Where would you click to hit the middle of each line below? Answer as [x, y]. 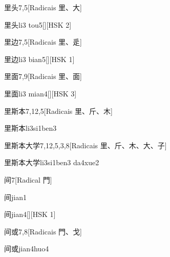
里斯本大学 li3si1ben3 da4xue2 [52, 162]
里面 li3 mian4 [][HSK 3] [40, 93]
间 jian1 [15, 197]
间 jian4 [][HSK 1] [30, 214]
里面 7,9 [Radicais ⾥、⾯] [43, 76]
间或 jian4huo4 [27, 249]
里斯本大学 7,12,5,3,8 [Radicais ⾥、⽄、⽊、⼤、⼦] [86, 145]
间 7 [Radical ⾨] [28, 179]
